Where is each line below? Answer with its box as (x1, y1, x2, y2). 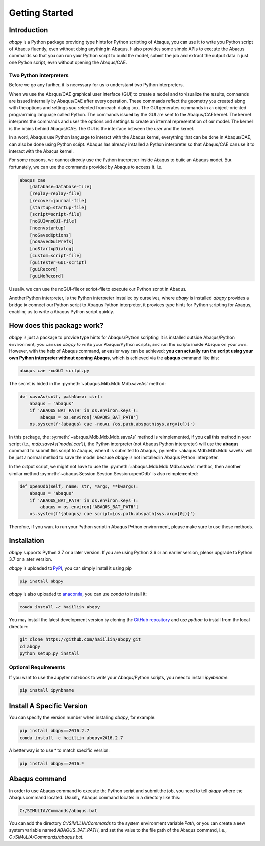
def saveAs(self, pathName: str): (19, 394, 103, 399)
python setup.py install (19, 651, 79, 656)
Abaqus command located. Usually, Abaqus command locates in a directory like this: (9, 794, 181, 800)
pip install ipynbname (19, 687, 74, 693)
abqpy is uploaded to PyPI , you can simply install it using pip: (9, 565, 133, 571)
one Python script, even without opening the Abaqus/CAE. (9, 59, 127, 66)
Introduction (9, 26, 48, 34)
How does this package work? (9, 321, 104, 330)
